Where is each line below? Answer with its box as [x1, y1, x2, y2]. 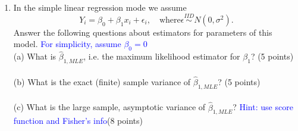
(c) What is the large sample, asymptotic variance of [13, 101, 206, 113]
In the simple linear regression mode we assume [13, 1, 187, 13]
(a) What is [13, 50, 57, 63]
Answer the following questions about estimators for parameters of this [13, 26, 272, 38]
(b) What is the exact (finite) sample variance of [13, 76, 191, 88]
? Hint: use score [233, 101, 293, 113]
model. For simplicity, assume [13, 38, 121, 50]
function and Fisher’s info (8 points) [13, 114, 143, 127]
